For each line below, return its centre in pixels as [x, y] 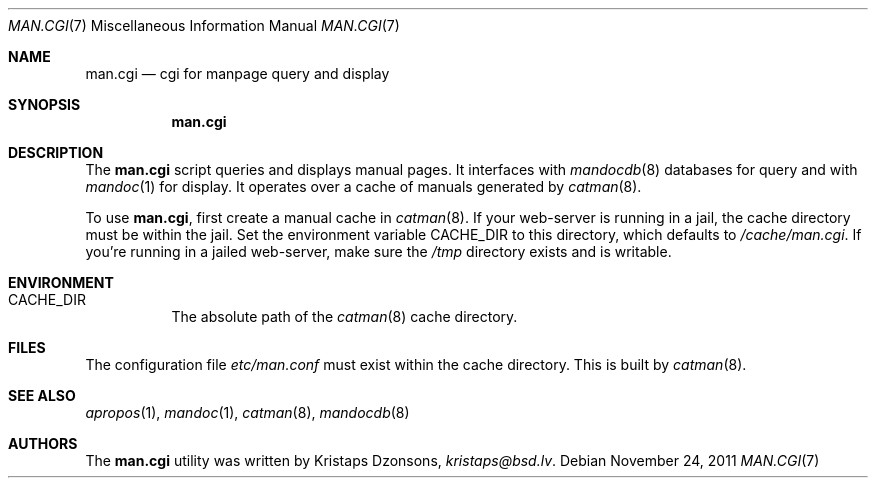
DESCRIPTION [56, 152]
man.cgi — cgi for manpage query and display [237, 73]
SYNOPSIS [44, 104]
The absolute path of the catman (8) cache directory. [344, 316]
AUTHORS [43, 443]
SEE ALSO [42, 395]
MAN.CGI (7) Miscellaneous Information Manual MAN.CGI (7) [204, 25]
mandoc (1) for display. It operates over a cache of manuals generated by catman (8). [363, 186]
